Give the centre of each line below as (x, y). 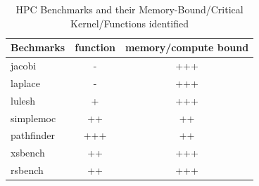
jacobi (24, 66)
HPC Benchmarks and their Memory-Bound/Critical (129, 9)
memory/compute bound (187, 47)
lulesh (23, 100)
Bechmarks (38, 47)
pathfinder (33, 135)
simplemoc (33, 118)
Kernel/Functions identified (130, 23)
